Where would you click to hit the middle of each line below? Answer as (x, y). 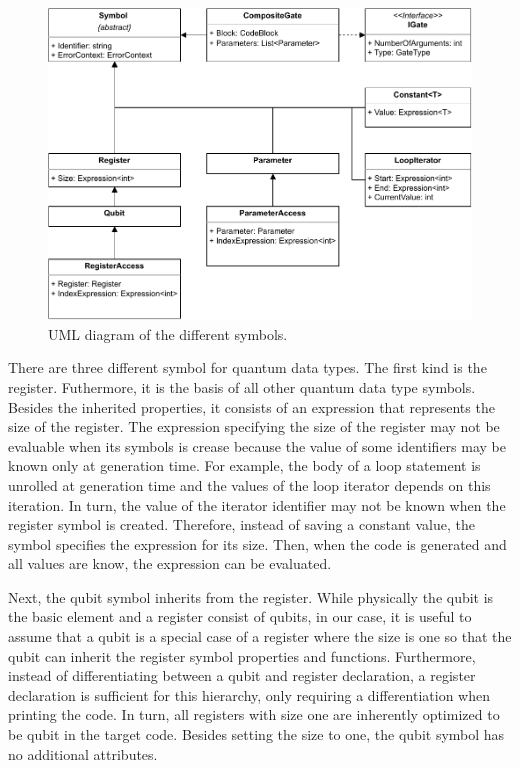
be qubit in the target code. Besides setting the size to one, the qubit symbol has (256, 734)
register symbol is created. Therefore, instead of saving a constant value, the (241, 524)
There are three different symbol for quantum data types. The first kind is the (247, 367)
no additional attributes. (83, 753)
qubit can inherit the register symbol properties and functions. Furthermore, (242, 655)
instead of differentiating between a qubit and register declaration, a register (242, 675)
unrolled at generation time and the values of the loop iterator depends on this (249, 484)
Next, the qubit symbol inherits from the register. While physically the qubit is (251, 596)
